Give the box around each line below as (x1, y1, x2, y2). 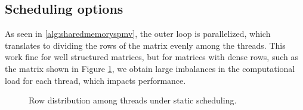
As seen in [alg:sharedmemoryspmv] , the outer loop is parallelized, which (5, 27, 271, 40)
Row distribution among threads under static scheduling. (29, 94, 237, 106)
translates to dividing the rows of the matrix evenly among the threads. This (5, 39, 286, 51)
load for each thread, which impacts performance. (5, 74, 186, 86)
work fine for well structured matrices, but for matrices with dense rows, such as (5, 51, 298, 63)
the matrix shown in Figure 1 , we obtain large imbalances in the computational (5, 62, 295, 74)
